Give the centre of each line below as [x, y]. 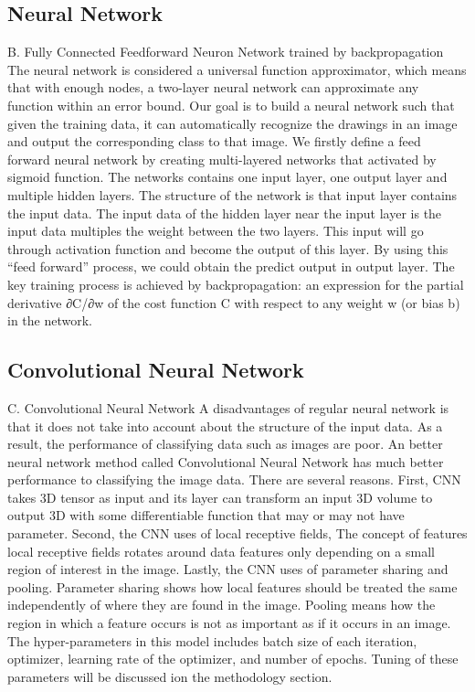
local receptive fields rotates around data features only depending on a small [221, 551]
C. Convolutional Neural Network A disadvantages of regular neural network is [228, 407]
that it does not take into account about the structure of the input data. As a [225, 426]
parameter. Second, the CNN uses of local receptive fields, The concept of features [237, 533]
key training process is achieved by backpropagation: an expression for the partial [236, 284]
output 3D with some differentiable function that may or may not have [206, 515]
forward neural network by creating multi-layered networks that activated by [222, 159]
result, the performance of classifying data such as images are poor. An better [225, 444]
